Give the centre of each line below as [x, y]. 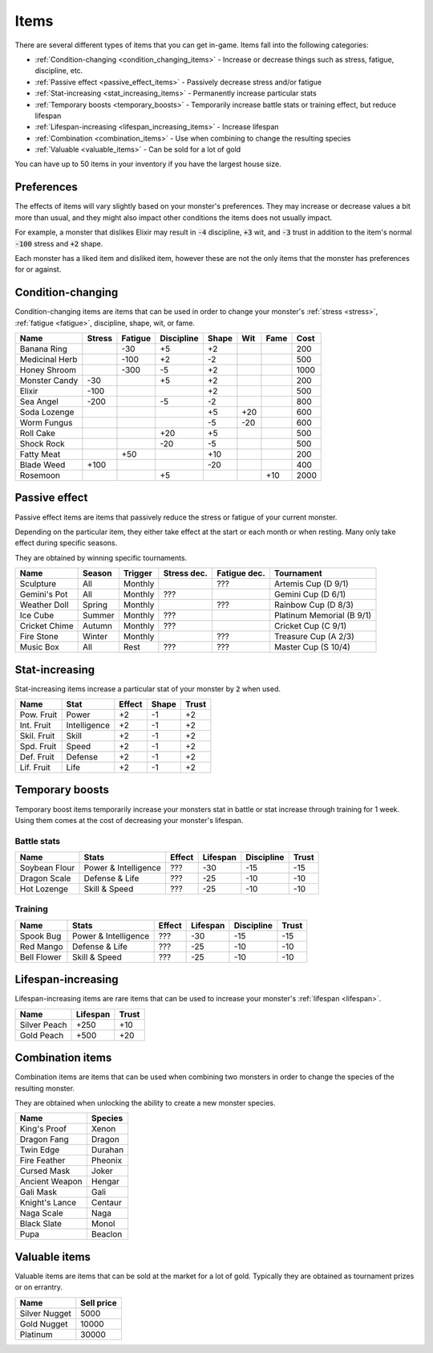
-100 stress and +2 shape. [59, 243]
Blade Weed [42, 465]
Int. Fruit [35, 725]
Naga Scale [41, 1213]
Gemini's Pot [44, 594]
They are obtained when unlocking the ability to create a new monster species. [145, 1102]
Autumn [97, 626]
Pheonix [107, 1160]
